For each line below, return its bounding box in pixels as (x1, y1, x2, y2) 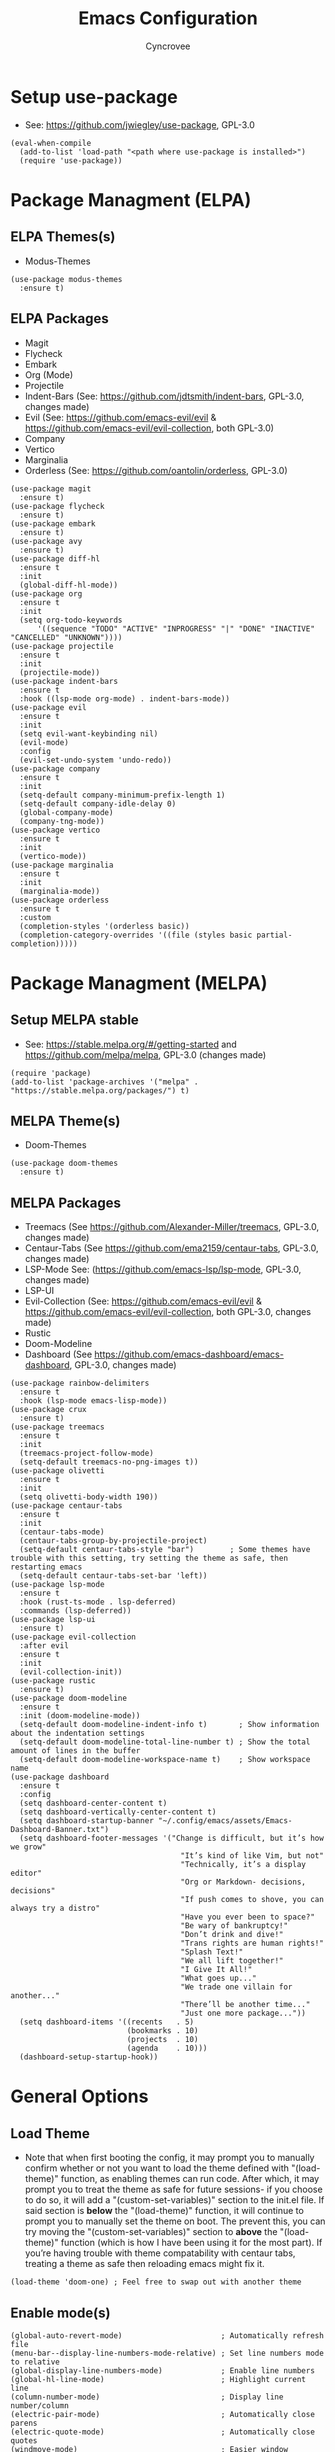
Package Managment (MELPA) (10, 972, 268, 994)
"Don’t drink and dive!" (180, 1930, 284, 1940)
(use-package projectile (10, 641, 114, 651)
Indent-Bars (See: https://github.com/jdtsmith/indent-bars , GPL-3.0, (24, 390, 305, 402)
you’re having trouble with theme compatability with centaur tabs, (24, 2247, 296, 2259)
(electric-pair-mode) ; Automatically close (10, 2409, 315, 2419)
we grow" (10, 1842, 47, 1852)
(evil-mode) (19, 737, 70, 747)
